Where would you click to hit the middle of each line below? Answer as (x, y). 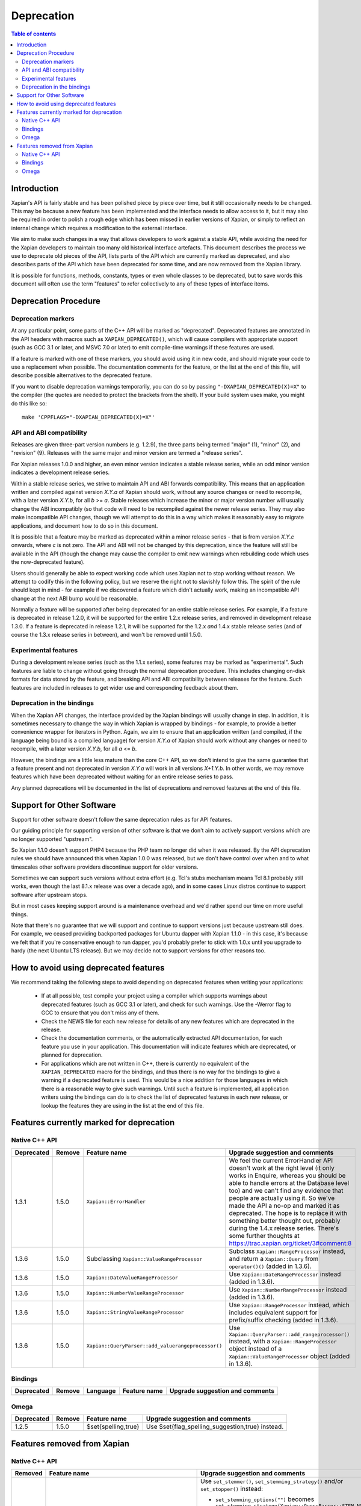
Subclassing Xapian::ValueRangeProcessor (144, 1258)
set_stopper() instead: (232, 1489)
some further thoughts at (264, 1236)
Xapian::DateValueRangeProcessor (132, 1278)
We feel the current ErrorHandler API (281, 1160)
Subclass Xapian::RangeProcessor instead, (287, 1251)
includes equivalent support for (273, 1312)
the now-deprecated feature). (48, 562)
